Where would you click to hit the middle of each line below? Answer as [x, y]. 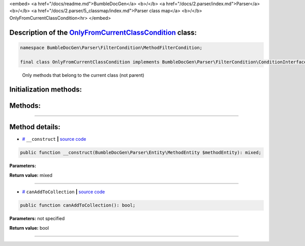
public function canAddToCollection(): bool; [78, 205]
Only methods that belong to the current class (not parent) [83, 75]
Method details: [35, 127]
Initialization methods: [46, 90]
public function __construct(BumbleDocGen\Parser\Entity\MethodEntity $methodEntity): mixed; [141, 153]
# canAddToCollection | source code [64, 192]
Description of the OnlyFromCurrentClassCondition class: [103, 32]
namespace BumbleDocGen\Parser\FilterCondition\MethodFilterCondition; [111, 48]
